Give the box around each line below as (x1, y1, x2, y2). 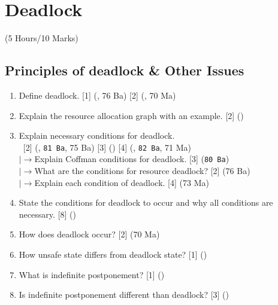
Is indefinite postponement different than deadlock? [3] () (19, 288, 229, 301)
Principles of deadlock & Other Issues (5, 61, 244, 80)
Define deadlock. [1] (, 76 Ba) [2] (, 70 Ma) (19, 89, 176, 101)
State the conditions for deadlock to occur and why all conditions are (19, 196, 273, 209)
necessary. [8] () (19, 208, 76, 220)
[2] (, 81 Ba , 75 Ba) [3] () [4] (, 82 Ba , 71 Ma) (23, 141, 192, 153)
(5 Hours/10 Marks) (5, 32, 78, 44)
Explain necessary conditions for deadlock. (19, 129, 175, 142)
